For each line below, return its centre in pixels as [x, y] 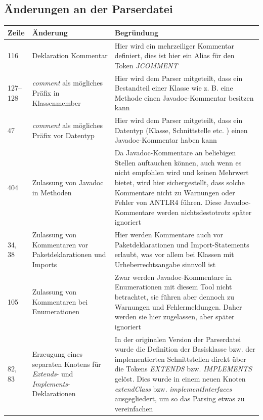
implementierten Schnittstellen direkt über [180, 359]
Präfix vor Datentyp [63, 135]
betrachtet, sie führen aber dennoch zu [174, 297]
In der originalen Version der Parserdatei [178, 339]
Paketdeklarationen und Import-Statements [182, 244]
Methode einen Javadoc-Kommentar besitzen [184, 97]
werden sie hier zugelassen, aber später [174, 317]
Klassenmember [56, 102]
